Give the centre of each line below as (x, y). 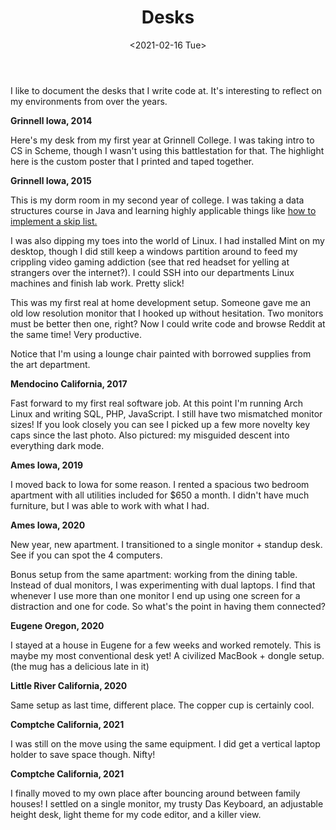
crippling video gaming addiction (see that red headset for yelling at (150, 262)
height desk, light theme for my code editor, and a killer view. (136, 814)
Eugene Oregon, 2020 (57, 625)
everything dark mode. (57, 445)
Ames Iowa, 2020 (48, 525)
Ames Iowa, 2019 (46, 465)
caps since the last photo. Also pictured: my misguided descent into (150, 435)
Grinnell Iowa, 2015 (51, 180)
